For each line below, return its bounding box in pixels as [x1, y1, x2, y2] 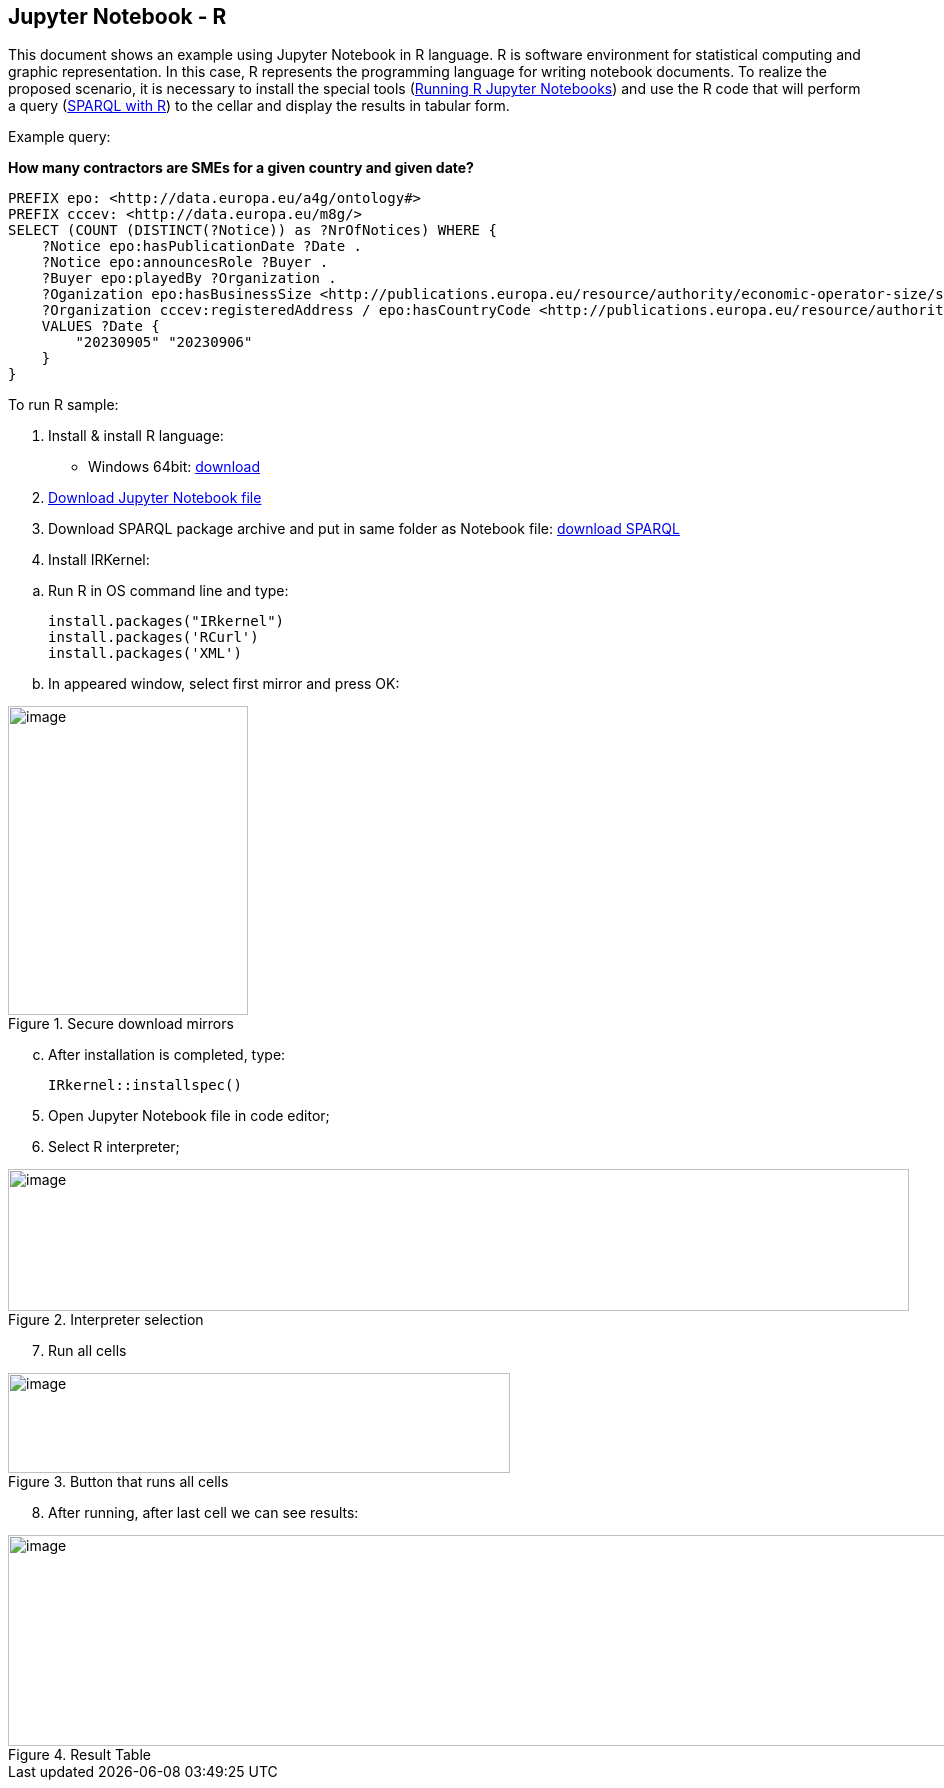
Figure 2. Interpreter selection [8, 1311, 204, 1329]
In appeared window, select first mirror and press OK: [48, 675, 400, 693]
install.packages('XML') [48, 645, 242, 662]
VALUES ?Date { [41, 318, 160, 335]
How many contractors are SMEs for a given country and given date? [8, 159, 474, 177]
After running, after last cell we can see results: [48, 1504, 359, 1522]
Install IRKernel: [48, 551, 150, 569]
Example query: [8, 128, 111, 146]
